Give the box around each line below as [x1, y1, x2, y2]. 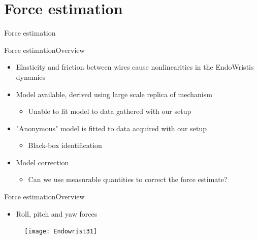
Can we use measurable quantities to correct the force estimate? [28, 174, 228, 185]
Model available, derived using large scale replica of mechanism [16, 88, 212, 99]
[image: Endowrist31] [24, 228, 98, 235]
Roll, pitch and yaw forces [16, 208, 98, 219]
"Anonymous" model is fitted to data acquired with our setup [16, 123, 207, 133]
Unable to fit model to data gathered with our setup [28, 106, 191, 116]
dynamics [16, 71, 46, 82]
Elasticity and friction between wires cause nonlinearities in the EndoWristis [16, 62, 254, 72]
